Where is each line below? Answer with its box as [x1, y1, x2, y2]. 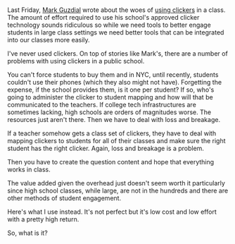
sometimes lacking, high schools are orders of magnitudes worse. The [7, 108, 212, 116]
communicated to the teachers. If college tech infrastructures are [7, 101, 197, 109]
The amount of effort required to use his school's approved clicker [7, 13, 200, 22]
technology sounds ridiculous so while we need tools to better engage [7, 20, 211, 30]
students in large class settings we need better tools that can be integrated [7, 28, 224, 37]
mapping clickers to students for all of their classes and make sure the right [7, 137, 227, 145]
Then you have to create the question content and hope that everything [7, 158, 215, 166]
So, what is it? [7, 228, 48, 238]
